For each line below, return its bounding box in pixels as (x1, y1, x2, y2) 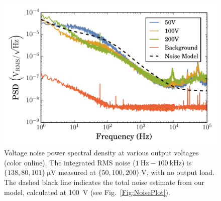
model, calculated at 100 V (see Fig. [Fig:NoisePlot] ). (4, 186, 170, 197)
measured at (58, 167, 96, 177)
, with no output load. (146, 167, 215, 177)
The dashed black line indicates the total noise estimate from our (4, 177, 204, 187)
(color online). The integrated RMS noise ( (4, 157, 136, 167)
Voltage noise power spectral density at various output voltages (4, 147, 199, 158)
